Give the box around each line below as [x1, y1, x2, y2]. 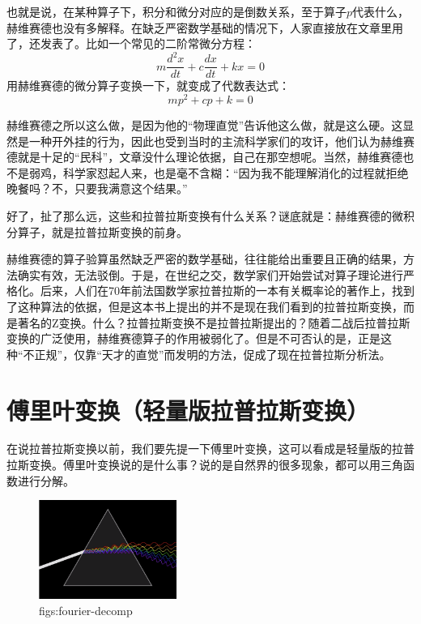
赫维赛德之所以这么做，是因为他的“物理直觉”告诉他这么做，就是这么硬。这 [6, 117, 403, 134]
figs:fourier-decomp [39, 601, 133, 618]
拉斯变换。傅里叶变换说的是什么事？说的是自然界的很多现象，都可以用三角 [6, 456, 403, 473]
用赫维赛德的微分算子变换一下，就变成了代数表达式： [6, 77, 290, 94]
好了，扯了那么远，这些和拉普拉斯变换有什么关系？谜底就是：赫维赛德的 [6, 207, 392, 224]
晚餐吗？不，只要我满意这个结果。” [6, 180, 188, 197]
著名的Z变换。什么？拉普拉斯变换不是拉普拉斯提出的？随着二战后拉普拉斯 [17, 314, 410, 331]
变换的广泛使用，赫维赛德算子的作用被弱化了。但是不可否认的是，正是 [6, 330, 381, 347]
